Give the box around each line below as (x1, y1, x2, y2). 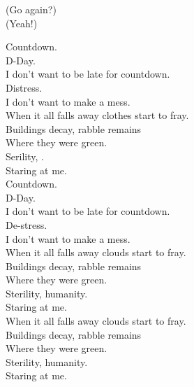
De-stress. (6, 217, 47, 232)
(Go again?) (6, 2, 57, 16)
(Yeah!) (6, 15, 38, 30)
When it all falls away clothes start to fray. (6, 108, 189, 122)
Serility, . (6, 148, 44, 163)
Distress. (6, 80, 43, 94)
